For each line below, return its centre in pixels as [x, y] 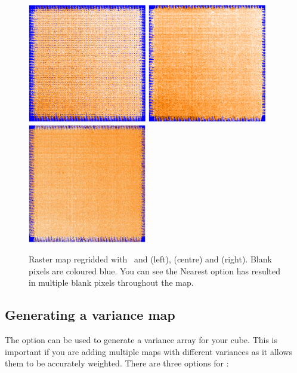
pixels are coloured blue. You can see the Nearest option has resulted [155, 270]
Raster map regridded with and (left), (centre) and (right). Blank [150, 259]
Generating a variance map [90, 315]
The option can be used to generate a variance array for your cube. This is [141, 340]
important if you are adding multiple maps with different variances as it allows [148, 351]
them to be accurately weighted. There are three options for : [117, 363]
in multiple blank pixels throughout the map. [111, 282]
